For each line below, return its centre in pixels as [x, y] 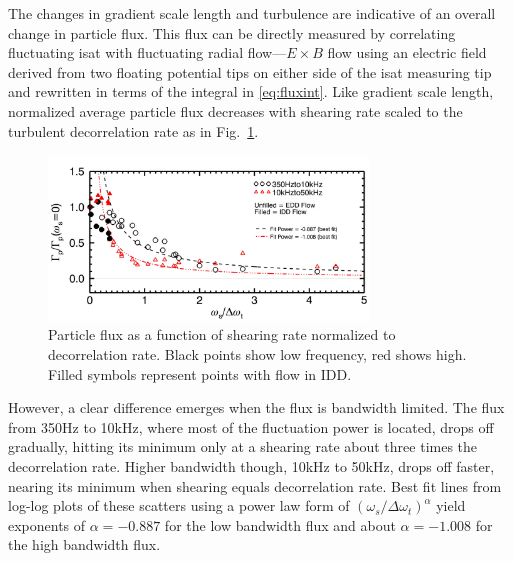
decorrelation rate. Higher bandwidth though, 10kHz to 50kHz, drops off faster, [251, 465]
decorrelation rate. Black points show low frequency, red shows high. [257, 353]
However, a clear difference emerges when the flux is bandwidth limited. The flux [256, 407]
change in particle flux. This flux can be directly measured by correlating [232, 32]
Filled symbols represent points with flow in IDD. [200, 373]
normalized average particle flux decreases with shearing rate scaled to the [235, 110]
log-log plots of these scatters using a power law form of [179, 505]
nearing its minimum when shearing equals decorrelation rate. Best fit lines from [255, 485]
